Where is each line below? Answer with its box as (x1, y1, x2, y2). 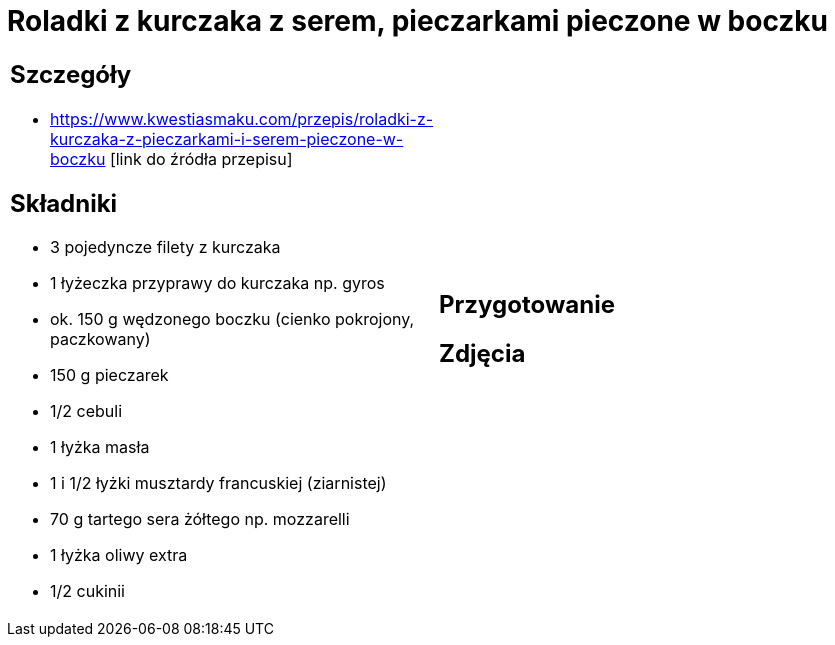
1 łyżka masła (50, 437, 150, 458)
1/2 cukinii (50, 581, 125, 602)
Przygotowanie (439, 289, 615, 319)
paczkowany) (50, 329, 151, 350)
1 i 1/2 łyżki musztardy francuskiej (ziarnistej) (50, 473, 387, 494)
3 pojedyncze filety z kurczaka (50, 237, 281, 258)
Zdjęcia (439, 338, 526, 368)
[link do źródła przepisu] (109, 148, 293, 169)
